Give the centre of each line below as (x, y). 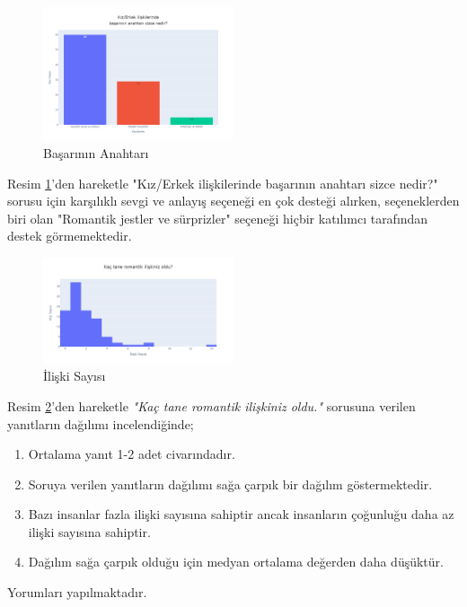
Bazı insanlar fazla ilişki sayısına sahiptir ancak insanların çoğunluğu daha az (241, 514)
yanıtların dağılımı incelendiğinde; (101, 423)
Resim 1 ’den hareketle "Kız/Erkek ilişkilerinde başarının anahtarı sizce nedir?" (223, 183)
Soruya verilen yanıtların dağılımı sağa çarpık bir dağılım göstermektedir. (230, 484)
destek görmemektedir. (70, 236)
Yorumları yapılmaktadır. (77, 592)
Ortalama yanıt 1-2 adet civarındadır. (132, 454)
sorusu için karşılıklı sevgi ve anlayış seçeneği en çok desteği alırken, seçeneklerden (233, 201)
